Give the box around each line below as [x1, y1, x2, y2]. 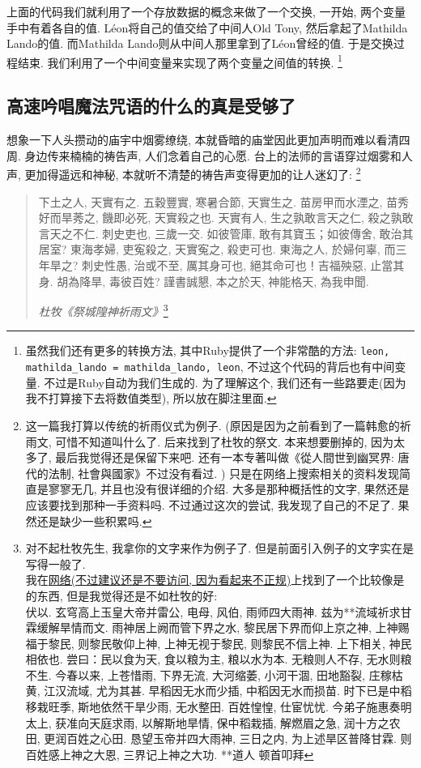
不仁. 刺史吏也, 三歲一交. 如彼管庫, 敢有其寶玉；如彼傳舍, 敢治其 [72, 224, 414, 241]
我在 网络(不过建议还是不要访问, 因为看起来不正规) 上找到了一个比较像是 [25, 571, 405, 588]
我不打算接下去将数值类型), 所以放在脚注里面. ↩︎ [25, 390, 277, 407]
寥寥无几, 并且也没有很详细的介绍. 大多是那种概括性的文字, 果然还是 [48, 480, 410, 497]
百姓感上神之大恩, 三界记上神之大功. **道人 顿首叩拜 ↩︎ [25, 745, 314, 762]
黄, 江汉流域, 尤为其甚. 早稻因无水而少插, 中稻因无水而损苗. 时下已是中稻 [25, 682, 412, 699]
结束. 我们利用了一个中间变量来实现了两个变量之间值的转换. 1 [17, 51, 342, 70]
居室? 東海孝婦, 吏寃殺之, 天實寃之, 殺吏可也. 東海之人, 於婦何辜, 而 [38, 241, 396, 258]
